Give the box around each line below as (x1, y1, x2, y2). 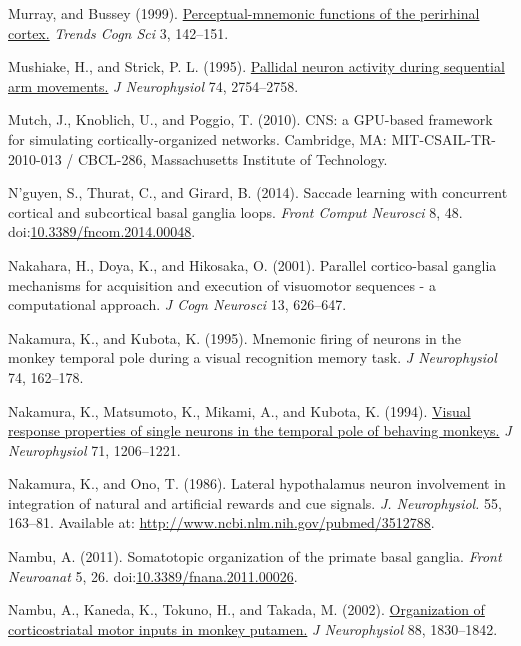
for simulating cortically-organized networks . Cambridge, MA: (8, 128, 387, 149)
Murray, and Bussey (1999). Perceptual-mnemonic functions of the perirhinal (8, 3, 480, 23)
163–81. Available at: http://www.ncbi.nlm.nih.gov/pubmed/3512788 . (8, 512, 435, 533)
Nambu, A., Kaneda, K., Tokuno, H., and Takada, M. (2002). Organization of (8, 599, 485, 620)
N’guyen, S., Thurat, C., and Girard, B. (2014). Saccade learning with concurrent (8, 182, 508, 203)
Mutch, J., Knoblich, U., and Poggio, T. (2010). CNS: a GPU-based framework (8, 109, 493, 130)
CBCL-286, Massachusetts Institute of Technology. (77, 148, 388, 169)
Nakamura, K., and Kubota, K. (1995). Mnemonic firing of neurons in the (8, 327, 461, 348)
